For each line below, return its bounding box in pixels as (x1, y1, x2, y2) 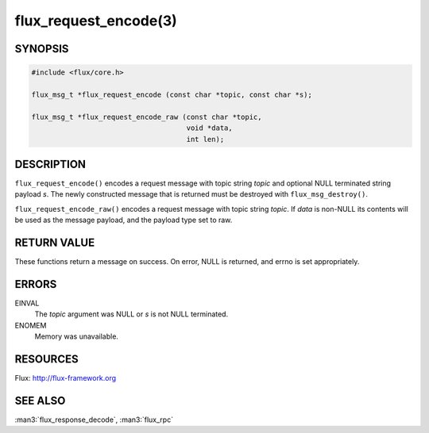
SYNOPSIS (14, 42, 69, 56)
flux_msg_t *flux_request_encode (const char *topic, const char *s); (31, 90, 313, 99)
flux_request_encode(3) (14, 12, 178, 29)
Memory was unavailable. (34, 331, 119, 341)
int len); (186, 135, 225, 144)
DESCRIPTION (14, 157, 87, 171)
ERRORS (14, 278, 57, 291)
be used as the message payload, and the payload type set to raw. (14, 215, 233, 225)
